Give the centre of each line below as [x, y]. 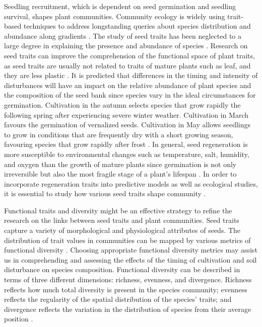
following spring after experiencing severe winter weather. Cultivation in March [126, 114]
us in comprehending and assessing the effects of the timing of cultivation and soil [130, 259]
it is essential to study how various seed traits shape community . [105, 193]
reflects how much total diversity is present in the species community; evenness [126, 289]
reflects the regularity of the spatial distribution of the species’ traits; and [118, 299]
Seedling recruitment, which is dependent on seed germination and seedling [120, 6]
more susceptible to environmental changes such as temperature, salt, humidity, [127, 154]
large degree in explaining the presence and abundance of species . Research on [126, 46]
